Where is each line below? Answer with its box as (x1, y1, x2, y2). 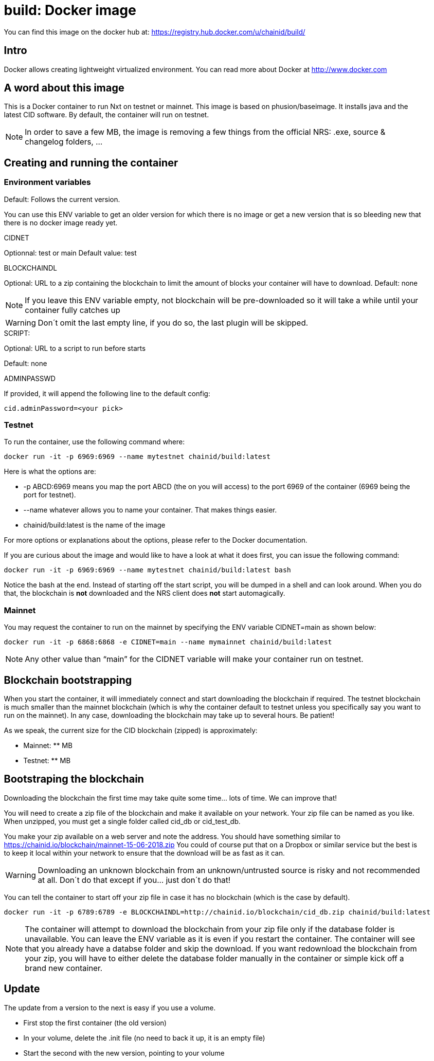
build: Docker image (4, 2, 136, 18)
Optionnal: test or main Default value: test (4, 248, 137, 257)
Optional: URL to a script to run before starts (4, 344, 146, 352)
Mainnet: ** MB (23, 741, 72, 750)
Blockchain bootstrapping (4, 674, 132, 686)
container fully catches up (25, 305, 120, 315)
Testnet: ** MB (23, 756, 71, 765)
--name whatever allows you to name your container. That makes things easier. (23, 506, 277, 514)
